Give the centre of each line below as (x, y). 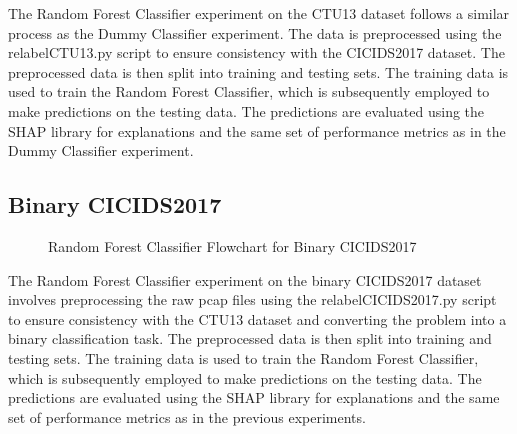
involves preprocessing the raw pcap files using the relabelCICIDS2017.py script (252, 299)
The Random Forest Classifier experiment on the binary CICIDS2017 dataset (245, 279)
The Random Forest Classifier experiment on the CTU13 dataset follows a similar (259, 13)
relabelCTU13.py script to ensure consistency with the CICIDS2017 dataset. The (256, 52)
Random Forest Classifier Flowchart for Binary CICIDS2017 (232, 245)
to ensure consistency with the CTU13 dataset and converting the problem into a (257, 318)
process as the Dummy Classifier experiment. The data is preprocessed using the (255, 32)
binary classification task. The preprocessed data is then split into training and (250, 338)
